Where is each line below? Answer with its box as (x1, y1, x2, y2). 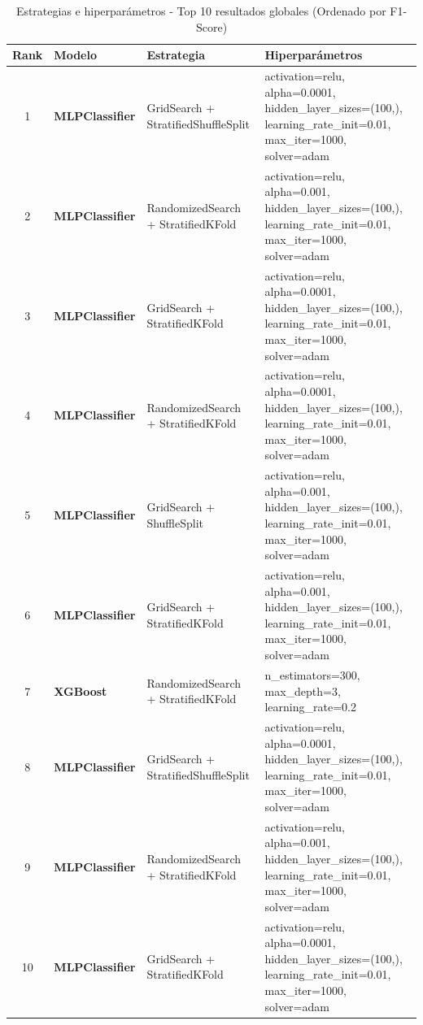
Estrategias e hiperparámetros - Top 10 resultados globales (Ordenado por (15, 2, 386, 19)
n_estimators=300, (264, 666, 360, 683)
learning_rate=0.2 (264, 698, 356, 715)
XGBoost (54, 682, 107, 699)
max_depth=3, (264, 682, 341, 699)
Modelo (54, 46, 97, 63)
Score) (195, 18, 228, 35)
